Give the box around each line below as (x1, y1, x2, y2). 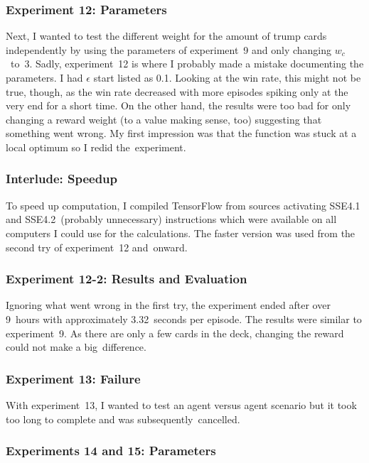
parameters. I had (6, 70, 83, 85)
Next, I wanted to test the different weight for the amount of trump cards (6, 28, 327, 43)
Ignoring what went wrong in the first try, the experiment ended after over (6, 298, 331, 312)
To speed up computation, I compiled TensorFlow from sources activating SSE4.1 (6, 197, 360, 212)
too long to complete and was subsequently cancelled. (6, 411, 240, 426)
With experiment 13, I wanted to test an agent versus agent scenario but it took (6, 397, 357, 412)
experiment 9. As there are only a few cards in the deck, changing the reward (6, 325, 344, 340)
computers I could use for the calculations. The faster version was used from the (6, 225, 355, 240)
